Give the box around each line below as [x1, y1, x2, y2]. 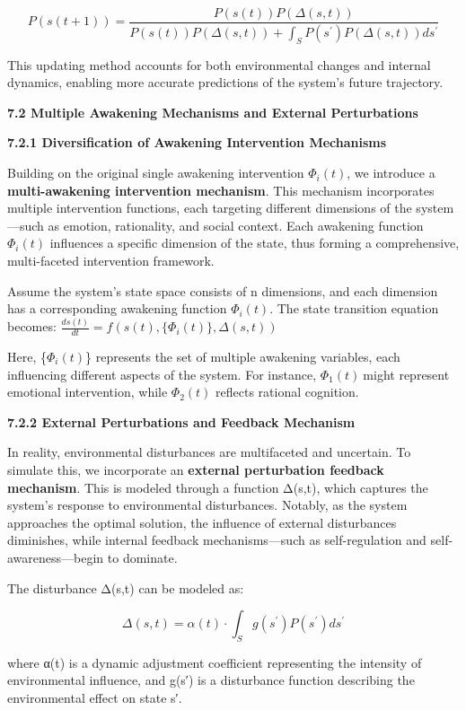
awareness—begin [7, 548, 104, 566]
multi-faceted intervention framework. [7, 251, 215, 270]
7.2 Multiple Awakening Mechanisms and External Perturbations [7, 102, 418, 121]
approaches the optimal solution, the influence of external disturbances [7, 513, 397, 531]
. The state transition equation [269, 299, 439, 318]
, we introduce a [347, 163, 435, 182]
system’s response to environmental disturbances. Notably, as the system [7, 495, 408, 514]
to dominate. [107, 548, 178, 566]
